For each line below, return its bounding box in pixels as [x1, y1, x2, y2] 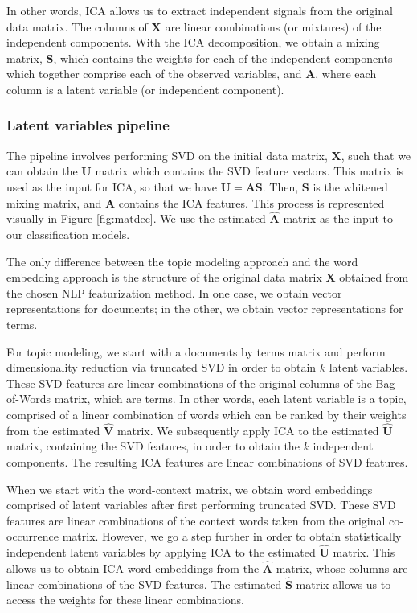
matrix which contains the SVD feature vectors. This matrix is [95, 163, 404, 179]
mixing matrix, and [6, 194, 102, 211]
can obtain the [6, 163, 78, 179]
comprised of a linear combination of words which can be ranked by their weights [6, 405, 407, 422]
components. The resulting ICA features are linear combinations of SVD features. [6, 453, 408, 470]
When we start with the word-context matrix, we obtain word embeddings [6, 480, 373, 497]
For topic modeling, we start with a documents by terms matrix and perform [6, 343, 386, 360]
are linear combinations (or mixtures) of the [165, 18, 382, 35]
